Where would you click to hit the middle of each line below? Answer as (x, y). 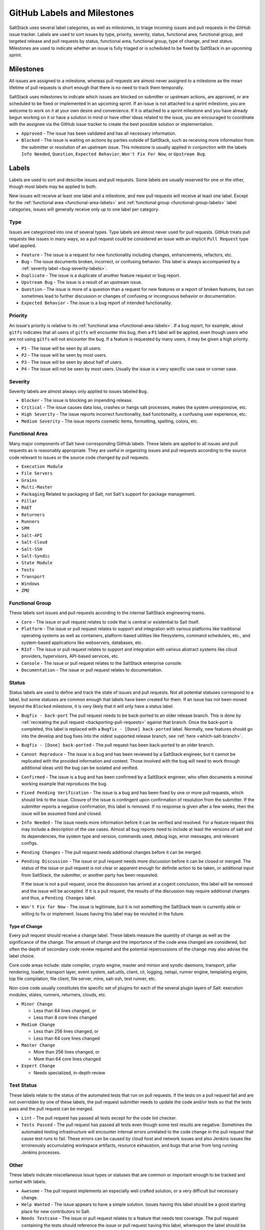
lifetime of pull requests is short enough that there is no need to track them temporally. (96, 88)
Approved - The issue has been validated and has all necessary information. (99, 133)
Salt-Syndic (36, 556)
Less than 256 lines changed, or (66, 1031)
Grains (29, 480)
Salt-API (32, 535)
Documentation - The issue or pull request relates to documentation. (92, 670)
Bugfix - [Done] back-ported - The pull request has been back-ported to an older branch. (118, 745)
